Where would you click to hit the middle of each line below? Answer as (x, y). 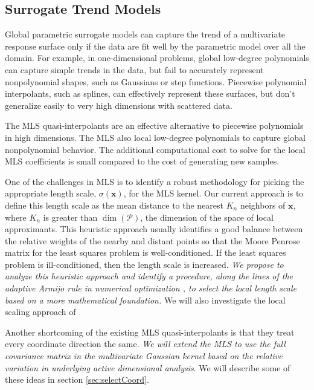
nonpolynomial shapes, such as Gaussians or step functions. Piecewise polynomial (156, 81)
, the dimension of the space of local (207, 217)
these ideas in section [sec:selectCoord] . (77, 379)
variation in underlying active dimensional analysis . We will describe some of (148, 367)
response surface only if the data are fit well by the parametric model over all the (155, 46)
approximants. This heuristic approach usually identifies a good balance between (154, 229)
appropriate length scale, (51, 193)
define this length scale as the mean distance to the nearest (114, 205)
